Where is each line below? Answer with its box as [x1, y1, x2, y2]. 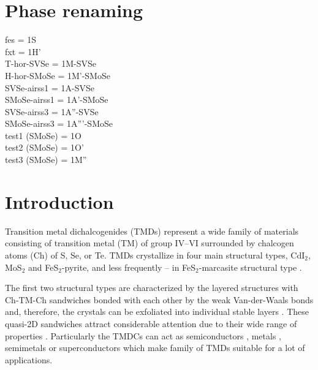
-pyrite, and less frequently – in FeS [61, 260, 196, 273]
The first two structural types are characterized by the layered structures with [5, 281, 298, 294]
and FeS [28, 260, 59, 273]
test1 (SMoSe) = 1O [5, 129, 81, 142]
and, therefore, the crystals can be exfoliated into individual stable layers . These [5, 305, 309, 318]
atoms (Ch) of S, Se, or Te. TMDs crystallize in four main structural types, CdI [5, 248, 305, 261]
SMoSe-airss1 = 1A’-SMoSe [5, 93, 108, 106]
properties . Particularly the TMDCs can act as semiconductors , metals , [5, 329, 281, 342]
